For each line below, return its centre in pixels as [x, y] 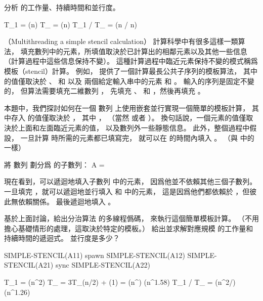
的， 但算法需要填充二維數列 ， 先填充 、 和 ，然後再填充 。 [104, 91]
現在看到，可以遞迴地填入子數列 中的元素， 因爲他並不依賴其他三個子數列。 [130, 181]
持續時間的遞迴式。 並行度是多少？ [62, 238]
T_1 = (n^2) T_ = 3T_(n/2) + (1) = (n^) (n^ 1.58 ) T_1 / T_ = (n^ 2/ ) [120, 282]
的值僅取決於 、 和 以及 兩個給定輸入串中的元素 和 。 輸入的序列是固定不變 [129, 81]
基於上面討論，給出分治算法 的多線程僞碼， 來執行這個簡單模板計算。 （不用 [131, 218]
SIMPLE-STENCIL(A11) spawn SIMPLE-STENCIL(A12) [95, 255]
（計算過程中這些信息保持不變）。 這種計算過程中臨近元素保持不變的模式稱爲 [131, 61]
